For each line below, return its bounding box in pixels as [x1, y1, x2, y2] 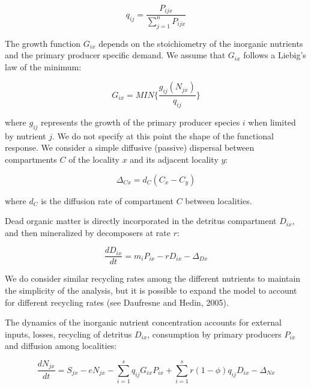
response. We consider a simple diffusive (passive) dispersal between [5, 141, 255, 154]
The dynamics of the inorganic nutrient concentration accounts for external [5, 316, 282, 329]
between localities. [185, 194, 252, 207]
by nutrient [5, 129, 46, 142]
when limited [248, 116, 296, 129]
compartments [5, 153, 57, 166]
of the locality [68, 153, 119, 166]
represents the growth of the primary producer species [41, 116, 240, 129]
